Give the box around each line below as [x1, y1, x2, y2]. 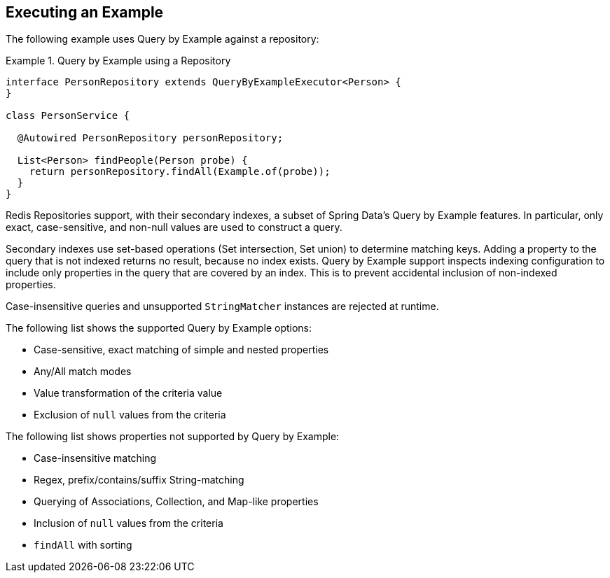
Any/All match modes [34, 365, 132, 378]
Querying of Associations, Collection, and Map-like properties [34, 495, 319, 508]
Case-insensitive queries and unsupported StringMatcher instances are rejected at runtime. [6, 300, 439, 313]
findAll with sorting [34, 539, 132, 551]
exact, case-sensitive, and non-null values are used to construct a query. [6, 221, 342, 234]
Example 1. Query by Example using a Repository [6, 55, 231, 67]
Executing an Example [6, 3, 164, 21]
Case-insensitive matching [34, 452, 157, 465]
